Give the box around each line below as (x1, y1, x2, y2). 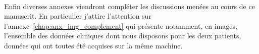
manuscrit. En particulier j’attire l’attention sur (4, 11, 151, 21)
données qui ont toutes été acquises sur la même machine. (4, 40, 183, 50)
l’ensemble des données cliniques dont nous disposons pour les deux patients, (4, 30, 241, 41)
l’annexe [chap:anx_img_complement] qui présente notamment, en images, (4, 20, 237, 31)
